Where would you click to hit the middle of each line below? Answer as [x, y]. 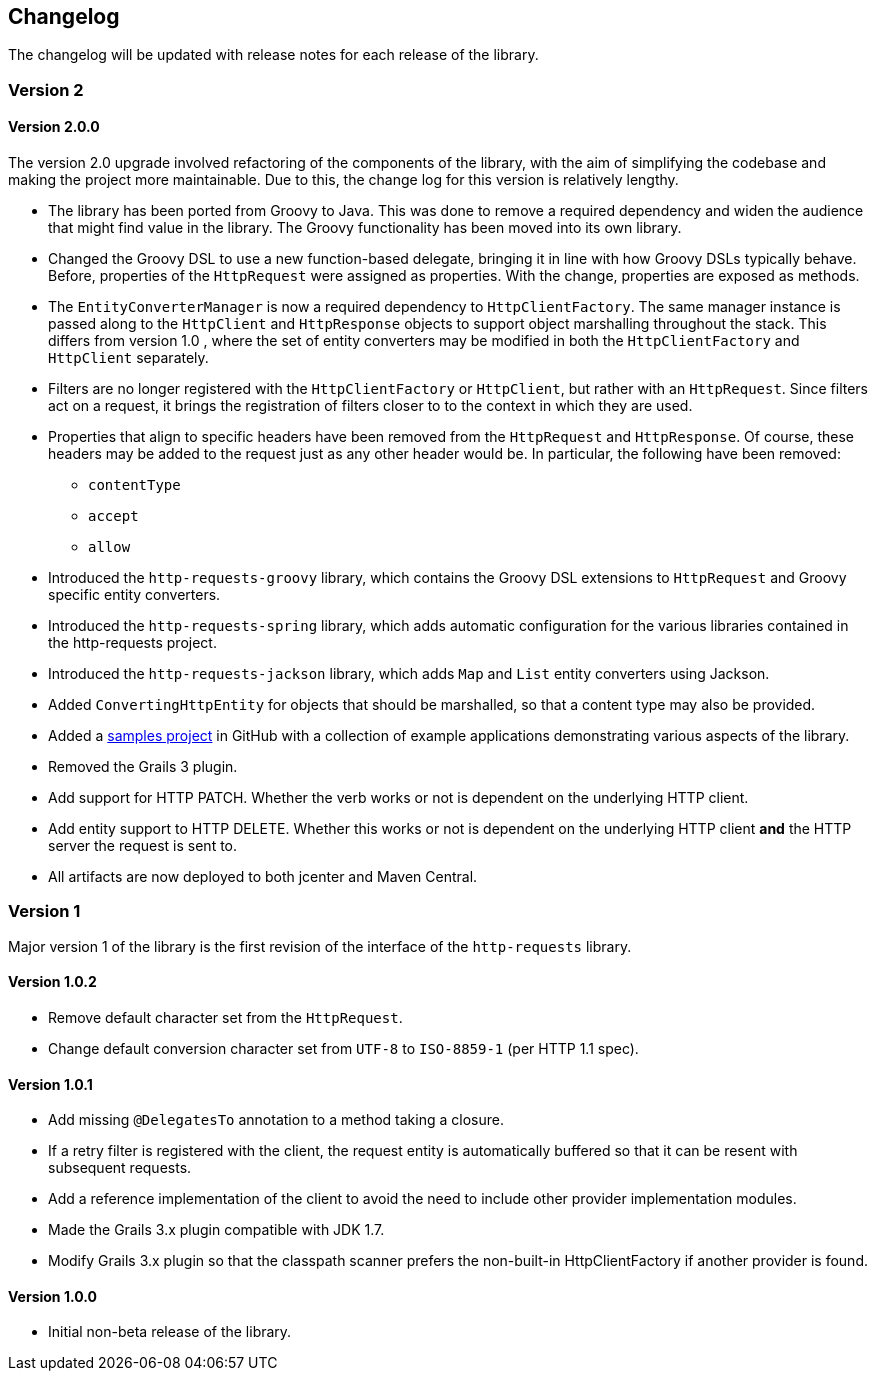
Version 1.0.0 [52, 1296]
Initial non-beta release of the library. [170, 1332]
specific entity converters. [134, 595]
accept [113, 516]
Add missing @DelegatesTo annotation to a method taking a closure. [276, 1120]
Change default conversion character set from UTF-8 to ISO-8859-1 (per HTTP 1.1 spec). [343, 1048]
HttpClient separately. [128, 358]
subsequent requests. [120, 1168]
